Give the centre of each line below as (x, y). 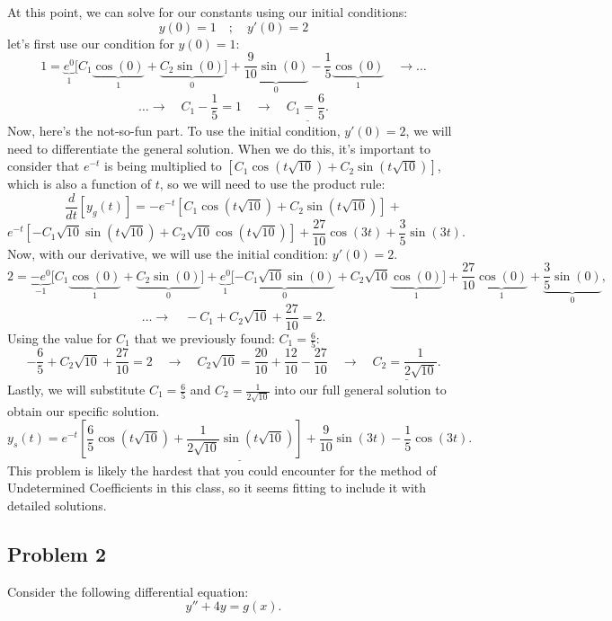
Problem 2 (57, 553)
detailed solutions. (57, 505)
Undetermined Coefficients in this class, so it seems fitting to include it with (217, 488)
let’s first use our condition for (91, 43)
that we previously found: (204, 338)
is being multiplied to (163, 166)
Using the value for (60, 338)
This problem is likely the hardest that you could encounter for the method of (222, 470)
